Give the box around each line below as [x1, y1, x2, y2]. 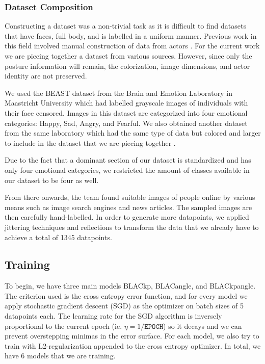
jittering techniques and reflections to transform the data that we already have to [5, 221, 259, 232]
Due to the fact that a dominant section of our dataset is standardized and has [5, 154, 251, 165]
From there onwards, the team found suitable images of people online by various [5, 192, 255, 202]
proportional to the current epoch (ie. [5, 320, 122, 331]
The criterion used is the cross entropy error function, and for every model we [5, 290, 248, 301]
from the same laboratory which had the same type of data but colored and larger [5, 127, 261, 138]
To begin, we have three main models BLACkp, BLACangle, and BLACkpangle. [5, 280, 256, 291]
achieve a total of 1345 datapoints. [5, 231, 112, 242]
